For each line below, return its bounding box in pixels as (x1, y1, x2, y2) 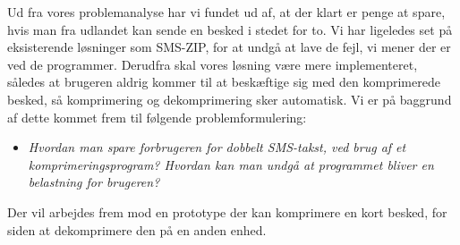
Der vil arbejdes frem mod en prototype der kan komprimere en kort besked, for (7, 202, 447, 221)
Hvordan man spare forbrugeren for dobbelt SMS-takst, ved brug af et (28, 138, 406, 156)
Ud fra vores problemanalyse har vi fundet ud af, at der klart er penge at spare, (7, 3, 446, 21)
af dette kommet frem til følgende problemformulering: (7, 107, 307, 126)
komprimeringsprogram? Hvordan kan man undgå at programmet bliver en (28, 155, 434, 173)
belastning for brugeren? (28, 173, 160, 191)
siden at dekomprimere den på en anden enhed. (7, 220, 267, 239)
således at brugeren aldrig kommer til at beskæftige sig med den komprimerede (7, 72, 440, 91)
